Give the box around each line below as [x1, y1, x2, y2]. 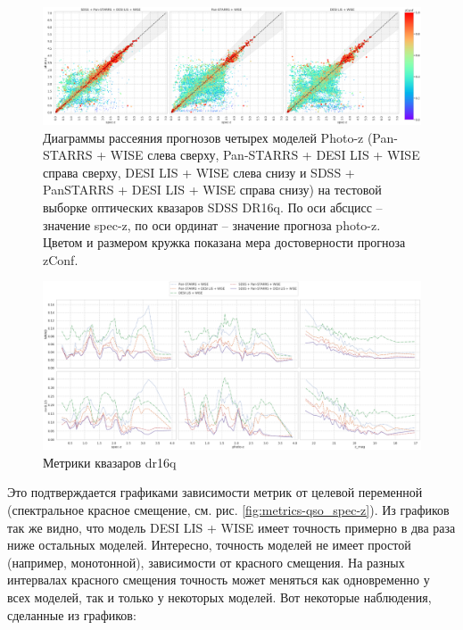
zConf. [43, 250, 79, 269]
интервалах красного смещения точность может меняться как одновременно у [7, 570, 430, 589]
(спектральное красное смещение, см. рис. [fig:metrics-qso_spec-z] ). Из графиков [7, 501, 450, 519]
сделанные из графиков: [7, 605, 136, 624]
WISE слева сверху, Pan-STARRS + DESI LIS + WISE [110, 145, 420, 164]
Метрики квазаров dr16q [43, 452, 177, 471]
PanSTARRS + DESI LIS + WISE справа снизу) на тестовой [43, 180, 382, 199]
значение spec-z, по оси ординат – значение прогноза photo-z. [43, 215, 381, 234]
